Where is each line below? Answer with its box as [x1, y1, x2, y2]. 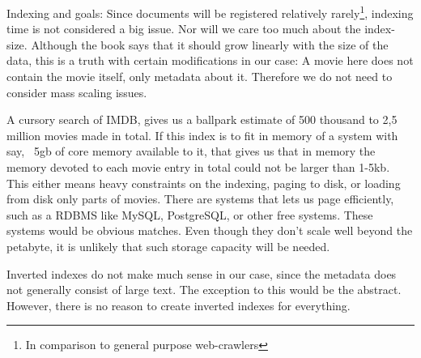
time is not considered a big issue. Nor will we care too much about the [6, 20, 361, 37]
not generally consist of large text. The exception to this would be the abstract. [6, 281, 402, 298]
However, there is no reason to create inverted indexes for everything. [6, 296, 351, 313]
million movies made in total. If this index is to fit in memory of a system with [6, 126, 398, 143]
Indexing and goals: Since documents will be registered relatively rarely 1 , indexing [6, 2, 414, 21]
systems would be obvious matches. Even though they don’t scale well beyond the [6, 222, 413, 239]
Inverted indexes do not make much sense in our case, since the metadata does [6, 265, 397, 282]
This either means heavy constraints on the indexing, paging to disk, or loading [6, 174, 401, 191]
